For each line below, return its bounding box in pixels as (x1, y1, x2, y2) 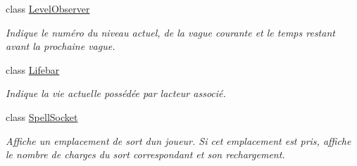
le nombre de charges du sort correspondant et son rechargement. (6, 147, 285, 162)
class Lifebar (6, 62, 60, 77)
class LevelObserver (6, 1, 90, 15)
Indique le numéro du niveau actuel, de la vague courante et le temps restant (6, 25, 335, 39)
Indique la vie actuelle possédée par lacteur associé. (6, 86, 226, 101)
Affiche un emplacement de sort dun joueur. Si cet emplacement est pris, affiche (6, 133, 351, 148)
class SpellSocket (6, 109, 78, 124)
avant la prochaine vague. (6, 39, 115, 53)
